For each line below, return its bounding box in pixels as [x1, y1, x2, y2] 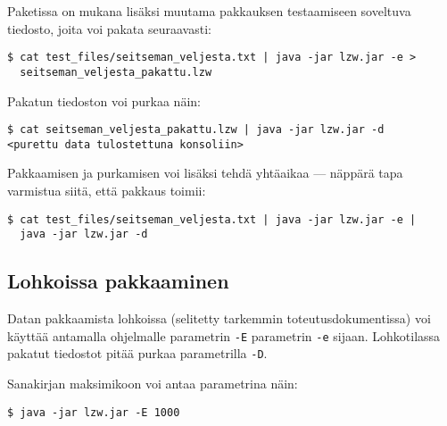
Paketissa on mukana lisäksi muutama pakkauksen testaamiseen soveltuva [7, 2, 411, 20]
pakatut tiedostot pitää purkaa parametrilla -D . [7, 344, 268, 363]
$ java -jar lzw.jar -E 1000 [7, 405, 180, 419]
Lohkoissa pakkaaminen [7, 267, 229, 295]
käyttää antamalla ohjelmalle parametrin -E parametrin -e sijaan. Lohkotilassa [7, 326, 441, 345]
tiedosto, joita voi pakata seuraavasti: [7, 19, 211, 38]
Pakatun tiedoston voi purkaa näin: [7, 91, 201, 110]
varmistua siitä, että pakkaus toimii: [7, 181, 206, 199]
